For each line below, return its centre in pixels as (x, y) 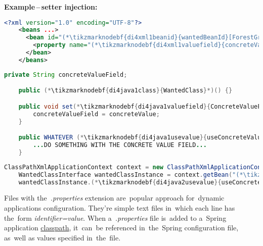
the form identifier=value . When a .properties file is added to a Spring (115, 217)
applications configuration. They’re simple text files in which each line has (120, 208)
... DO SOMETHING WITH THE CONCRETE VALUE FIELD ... (120, 145)
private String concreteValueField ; (66, 75)
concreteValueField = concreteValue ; (96, 114)
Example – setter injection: (51, 7)
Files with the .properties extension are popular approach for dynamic (114, 198)
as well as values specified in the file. (62, 237)
